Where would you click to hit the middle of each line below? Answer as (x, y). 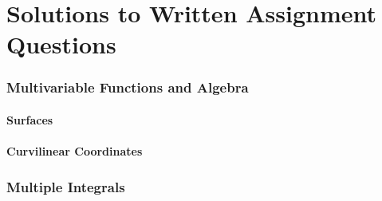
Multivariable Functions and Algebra (128, 87)
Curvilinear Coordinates (75, 151)
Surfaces (30, 120)
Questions (61, 44)
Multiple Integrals (66, 186)
